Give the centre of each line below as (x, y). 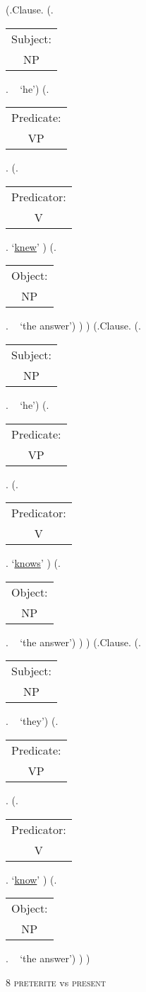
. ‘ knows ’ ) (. (33, 563)
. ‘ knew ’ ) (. (31, 246)
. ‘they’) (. (32, 721)
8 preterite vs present (56, 982)
